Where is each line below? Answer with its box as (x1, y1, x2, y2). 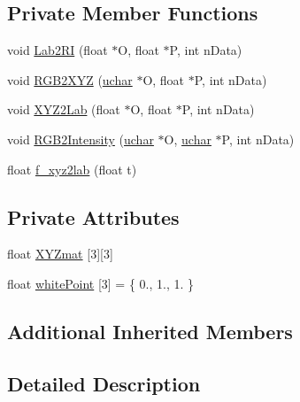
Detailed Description (7, 369, 201, 397)
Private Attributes (7, 203, 180, 230)
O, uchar (164, 129, 212, 148)
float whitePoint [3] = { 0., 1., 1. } (7, 274, 195, 292)
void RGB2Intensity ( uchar (7, 129, 154, 148)
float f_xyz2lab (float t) (7, 159, 137, 178)
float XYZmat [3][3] (7, 244, 113, 263)
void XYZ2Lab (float (7, 100, 120, 119)
